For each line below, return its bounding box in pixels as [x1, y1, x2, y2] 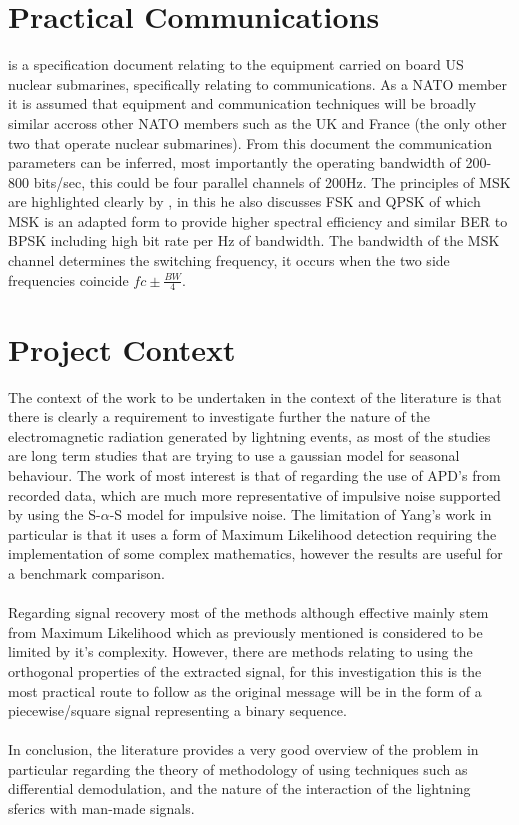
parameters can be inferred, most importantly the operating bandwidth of [8, 152, 461, 173]
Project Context [8, 328, 236, 369]
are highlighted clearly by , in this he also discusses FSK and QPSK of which [8, 191, 481, 212]
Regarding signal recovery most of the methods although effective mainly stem [8, 602, 489, 623]
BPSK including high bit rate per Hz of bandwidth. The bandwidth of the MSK [8, 230, 500, 251]
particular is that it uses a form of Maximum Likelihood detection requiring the [8, 523, 497, 544]
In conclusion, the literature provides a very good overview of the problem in [8, 739, 479, 760]
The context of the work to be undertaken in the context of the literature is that [8, 386, 502, 407]
